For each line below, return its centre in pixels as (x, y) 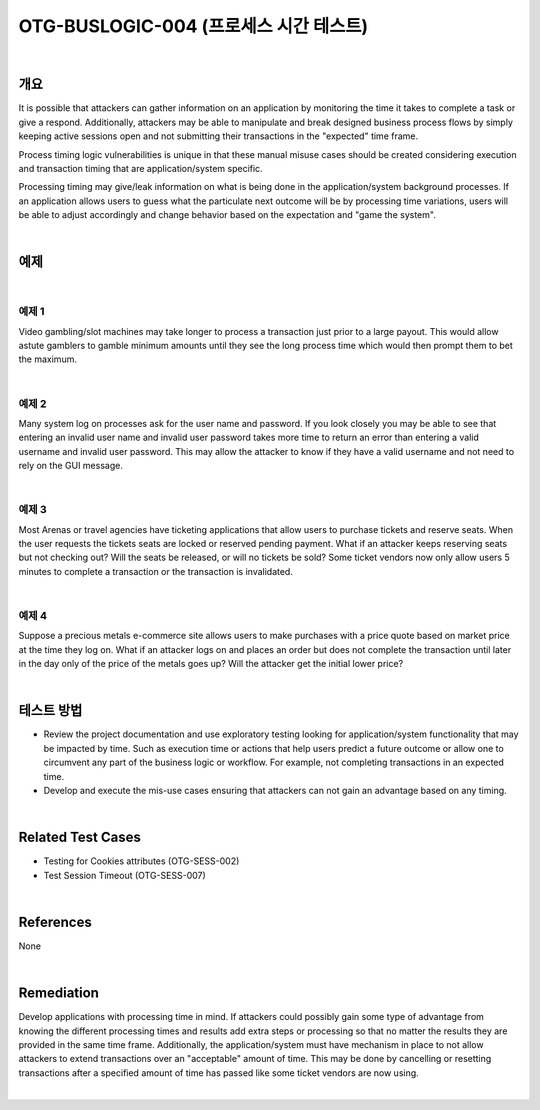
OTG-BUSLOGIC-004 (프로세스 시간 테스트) (193, 26)
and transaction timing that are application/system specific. (141, 169)
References (55, 921)
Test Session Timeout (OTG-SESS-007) (125, 875)
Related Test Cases (80, 837)
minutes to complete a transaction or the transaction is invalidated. (156, 571)
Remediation (59, 993)
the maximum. (47, 359)
